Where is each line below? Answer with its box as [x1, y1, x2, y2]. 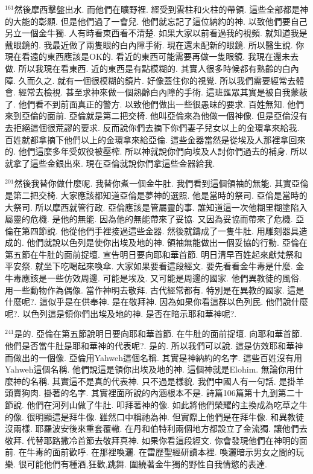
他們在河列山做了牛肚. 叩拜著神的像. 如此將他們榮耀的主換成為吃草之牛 [27, 399, 308, 411]
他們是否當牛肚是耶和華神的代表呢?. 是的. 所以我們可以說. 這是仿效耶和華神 [5, 339, 303, 352]
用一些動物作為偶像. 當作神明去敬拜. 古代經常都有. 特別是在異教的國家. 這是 [5, 283, 305, 296]
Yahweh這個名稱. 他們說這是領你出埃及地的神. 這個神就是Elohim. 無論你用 [5, 363, 295, 376]
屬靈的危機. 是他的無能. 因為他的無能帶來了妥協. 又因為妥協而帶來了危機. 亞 [5, 213, 305, 225]
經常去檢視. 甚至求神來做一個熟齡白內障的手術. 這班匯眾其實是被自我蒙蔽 [18, 86, 308, 98]
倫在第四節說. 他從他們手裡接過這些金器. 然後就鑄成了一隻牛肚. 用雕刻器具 [5, 224, 299, 237]
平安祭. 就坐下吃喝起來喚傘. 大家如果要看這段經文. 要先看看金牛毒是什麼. [5, 260, 293, 272]
